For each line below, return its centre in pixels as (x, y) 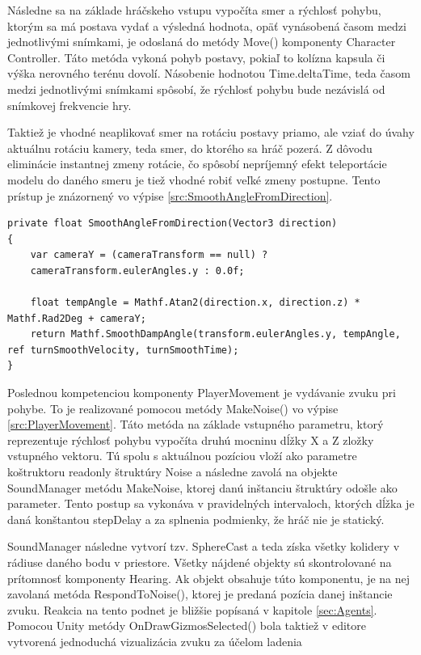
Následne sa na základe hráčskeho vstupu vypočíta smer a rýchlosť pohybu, (194, 10)
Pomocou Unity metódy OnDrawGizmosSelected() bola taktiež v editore (187, 625)
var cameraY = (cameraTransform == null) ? (149, 255)
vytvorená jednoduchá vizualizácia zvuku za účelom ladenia (155, 641)
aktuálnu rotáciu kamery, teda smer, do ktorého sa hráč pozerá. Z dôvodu (190, 148)
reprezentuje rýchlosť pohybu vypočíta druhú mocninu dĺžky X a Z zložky (191, 439)
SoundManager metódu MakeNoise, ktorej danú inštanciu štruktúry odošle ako (202, 487)
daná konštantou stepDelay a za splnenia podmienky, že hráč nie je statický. (196, 519)
